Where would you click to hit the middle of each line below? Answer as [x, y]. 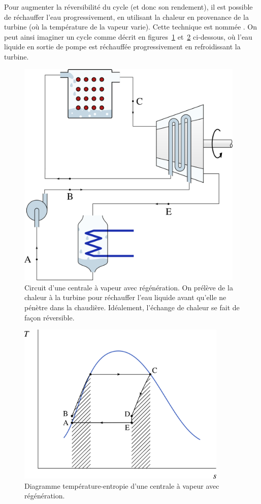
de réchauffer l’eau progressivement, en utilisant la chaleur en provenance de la [126, 17]
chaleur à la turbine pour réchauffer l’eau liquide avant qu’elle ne [125, 297]
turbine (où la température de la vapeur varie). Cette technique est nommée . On [131, 27]
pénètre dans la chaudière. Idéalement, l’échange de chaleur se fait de [132, 307]
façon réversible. [50, 317]
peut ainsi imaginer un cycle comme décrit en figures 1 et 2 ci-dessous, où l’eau [128, 36]
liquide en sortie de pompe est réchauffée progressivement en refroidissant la [122, 47]
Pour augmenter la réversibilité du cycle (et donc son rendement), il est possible [128, 7]
